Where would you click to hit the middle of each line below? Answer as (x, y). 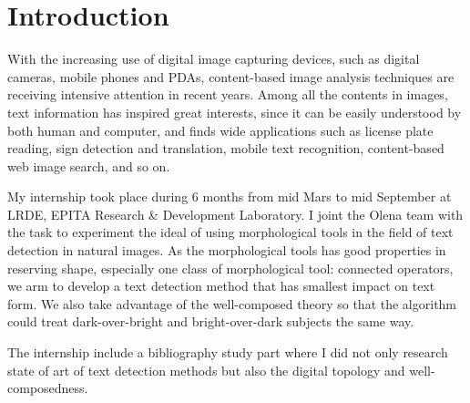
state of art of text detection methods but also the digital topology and (206, 370)
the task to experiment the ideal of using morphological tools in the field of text (230, 232)
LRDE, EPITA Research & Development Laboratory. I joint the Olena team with (235, 214)
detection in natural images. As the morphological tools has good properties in (227, 250)
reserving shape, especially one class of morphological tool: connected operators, (230, 268)
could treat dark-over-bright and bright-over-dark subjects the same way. (211, 321)
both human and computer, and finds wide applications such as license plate (220, 130)
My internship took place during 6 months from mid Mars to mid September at (230, 196)
